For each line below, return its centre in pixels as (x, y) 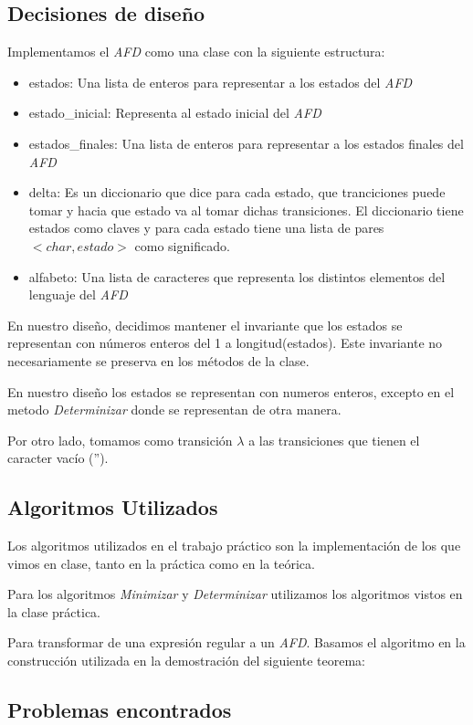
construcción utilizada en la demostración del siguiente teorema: (186, 661)
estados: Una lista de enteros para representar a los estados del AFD (221, 82)
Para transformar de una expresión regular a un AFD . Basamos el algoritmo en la (236, 642)
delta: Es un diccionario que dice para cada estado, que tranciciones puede (237, 192)
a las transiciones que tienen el (334, 440)
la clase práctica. (54, 611)
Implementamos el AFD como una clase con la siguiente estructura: (196, 52)
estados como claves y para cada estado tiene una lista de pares (206, 228)
